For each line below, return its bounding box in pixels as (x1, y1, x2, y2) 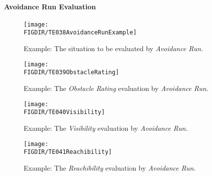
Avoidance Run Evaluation (4, 1, 96, 11)
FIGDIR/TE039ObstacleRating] (24, 69, 119, 76)
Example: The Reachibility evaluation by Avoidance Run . (24, 162, 196, 173)
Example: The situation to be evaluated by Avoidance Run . (24, 43, 203, 54)
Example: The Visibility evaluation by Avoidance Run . (24, 122, 188, 133)
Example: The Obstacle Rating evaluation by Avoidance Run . (24, 83, 209, 93)
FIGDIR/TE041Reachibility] (24, 148, 112, 156)
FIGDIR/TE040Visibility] (24, 109, 105, 116)
